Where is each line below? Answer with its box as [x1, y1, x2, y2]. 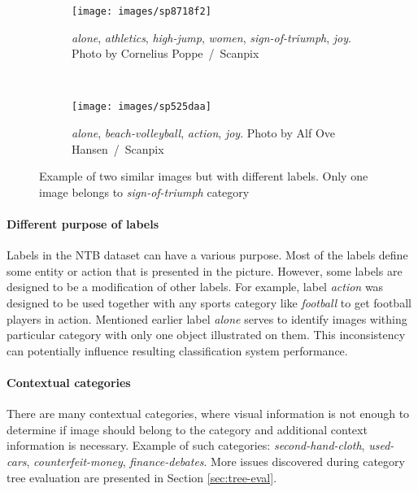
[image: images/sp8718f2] [72, 6, 211, 17]
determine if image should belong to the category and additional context [7, 420, 368, 438]
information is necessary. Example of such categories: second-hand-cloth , [7, 437, 365, 454]
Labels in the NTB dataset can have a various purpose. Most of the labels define [7, 246, 408, 263]
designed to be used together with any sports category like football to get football [7, 294, 411, 311]
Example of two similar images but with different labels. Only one [39, 168, 368, 185]
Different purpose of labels [7, 216, 159, 233]
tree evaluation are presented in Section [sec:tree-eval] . [7, 468, 277, 485]
